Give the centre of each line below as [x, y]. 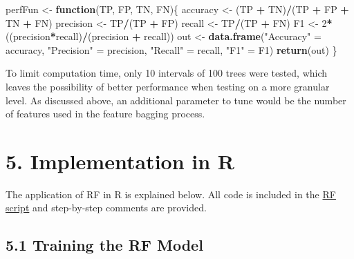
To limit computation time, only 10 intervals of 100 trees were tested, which [167, 73]
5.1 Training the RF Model [104, 245]
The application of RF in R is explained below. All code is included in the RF [171, 194]
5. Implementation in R [120, 161]
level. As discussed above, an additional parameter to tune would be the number [176, 100]
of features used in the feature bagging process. [105, 114]
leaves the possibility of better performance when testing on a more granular [168, 86]
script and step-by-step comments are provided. [106, 208]
